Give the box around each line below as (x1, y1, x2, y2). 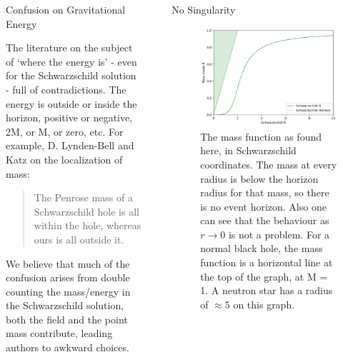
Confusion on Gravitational (6, 2, 126, 16)
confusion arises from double (6, 270, 130, 285)
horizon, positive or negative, (6, 110, 133, 125)
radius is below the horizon (200, 171, 319, 186)
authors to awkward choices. (6, 340, 129, 355)
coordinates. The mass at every (200, 156, 337, 171)
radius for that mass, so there (200, 185, 329, 200)
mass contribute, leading (6, 326, 113, 341)
